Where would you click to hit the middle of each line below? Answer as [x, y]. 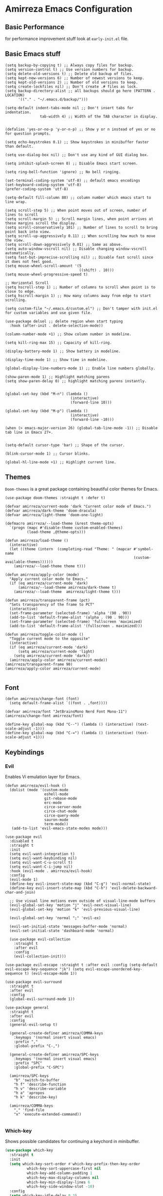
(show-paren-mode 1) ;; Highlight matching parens [57, 377]
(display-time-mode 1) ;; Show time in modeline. [56, 359]
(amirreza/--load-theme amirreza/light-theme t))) [67, 592]
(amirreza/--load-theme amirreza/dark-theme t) [67, 587]
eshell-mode [56, 794]
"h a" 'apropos [29, 1093]
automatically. [20, 253]
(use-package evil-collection [40, 939]
